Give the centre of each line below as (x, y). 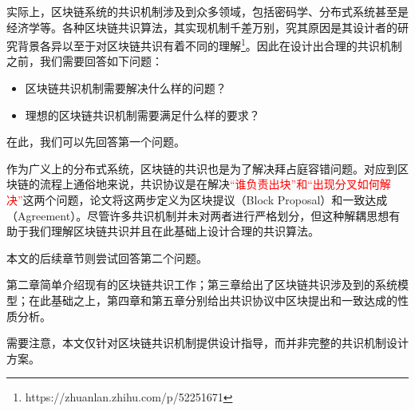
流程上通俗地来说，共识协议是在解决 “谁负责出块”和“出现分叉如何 (209, 184)
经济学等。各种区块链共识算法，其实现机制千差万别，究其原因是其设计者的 (202, 27)
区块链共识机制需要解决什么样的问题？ (126, 88)
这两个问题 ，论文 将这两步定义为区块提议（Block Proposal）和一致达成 (205, 200)
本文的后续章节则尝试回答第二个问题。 (107, 257)
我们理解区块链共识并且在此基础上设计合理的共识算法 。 (174, 231)
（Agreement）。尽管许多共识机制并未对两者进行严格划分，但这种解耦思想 (198, 215)
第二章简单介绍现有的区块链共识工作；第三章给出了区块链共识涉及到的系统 (202, 285)
